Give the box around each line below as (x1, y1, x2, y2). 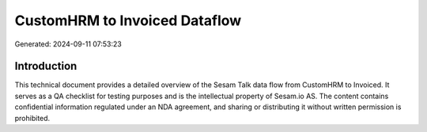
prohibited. (14, 113, 51, 123)
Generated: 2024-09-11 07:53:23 (14, 39, 122, 49)
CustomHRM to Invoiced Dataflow (14, 12, 242, 29)
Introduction (14, 60, 77, 73)
